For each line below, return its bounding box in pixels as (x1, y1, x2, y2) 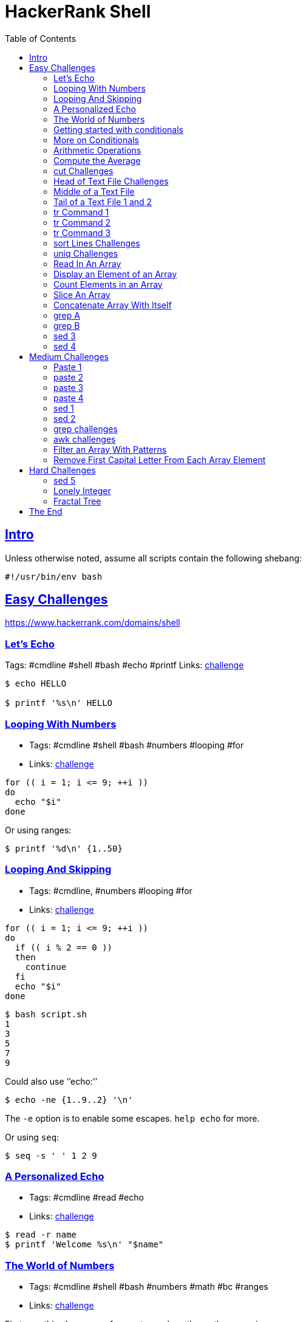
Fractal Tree (53, 495, 101, 506)
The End (29, 506, 63, 517)
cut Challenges (53, 165, 114, 176)
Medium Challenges (29, 351, 109, 362)
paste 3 (53, 382, 84, 393)
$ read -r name (5, 1230, 77, 1240)
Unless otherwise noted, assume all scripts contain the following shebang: (5, 552, 302, 563)
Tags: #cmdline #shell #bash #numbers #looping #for (29, 739, 244, 750)
